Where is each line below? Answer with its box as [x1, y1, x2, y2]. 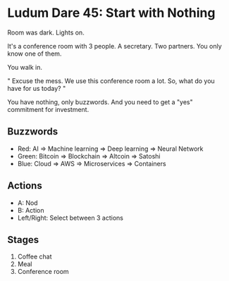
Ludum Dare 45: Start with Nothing [7, 5, 216, 21]
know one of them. [7, 49, 62, 58]
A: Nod [17, 199, 38, 207]
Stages [7, 234, 39, 246]
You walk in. [7, 63, 43, 71]
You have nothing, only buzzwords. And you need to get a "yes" [7, 97, 194, 106]
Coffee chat [17, 252, 52, 261]
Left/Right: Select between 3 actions [17, 213, 123, 222]
